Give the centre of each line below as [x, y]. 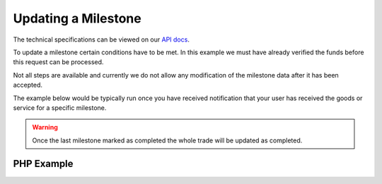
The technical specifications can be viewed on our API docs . [102, 39]
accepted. [28, 85]
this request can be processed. [58, 62]
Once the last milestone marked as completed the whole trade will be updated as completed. [167, 140]
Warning [45, 128]
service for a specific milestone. [60, 108]
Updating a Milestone [77, 18]
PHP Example [43, 164]
